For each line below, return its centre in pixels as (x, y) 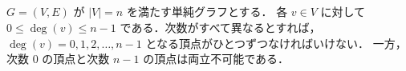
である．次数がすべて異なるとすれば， (220, 27)
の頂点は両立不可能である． (216, 59)
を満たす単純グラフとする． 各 (207, 12)
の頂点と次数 (76, 59)
